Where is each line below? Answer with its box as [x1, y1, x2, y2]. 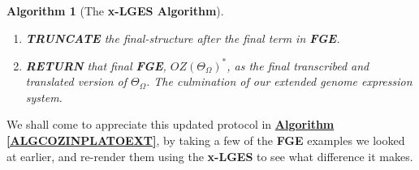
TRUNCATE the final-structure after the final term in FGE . [25, 29, 340, 46]
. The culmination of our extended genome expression [146, 73, 413, 90]
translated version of [25, 73, 127, 90]
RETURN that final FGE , [25, 57, 166, 74]
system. [25, 88, 63, 105]
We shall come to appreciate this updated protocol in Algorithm [6, 116, 335, 133]
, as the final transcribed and [227, 57, 369, 74]
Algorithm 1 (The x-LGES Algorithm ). [6, 2, 224, 19]
